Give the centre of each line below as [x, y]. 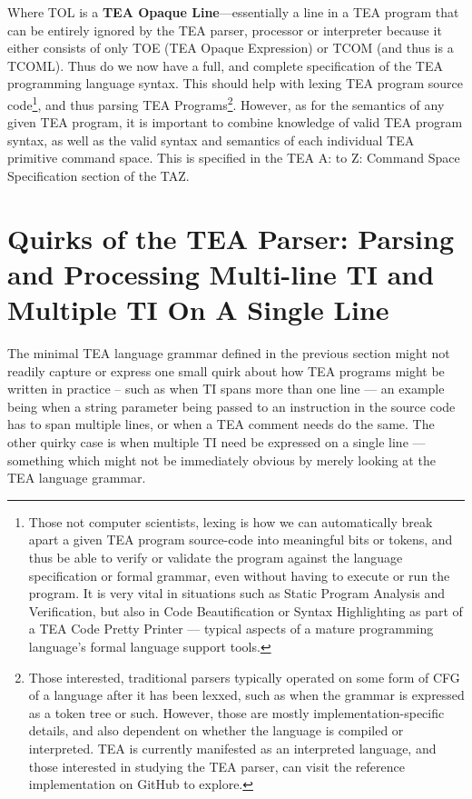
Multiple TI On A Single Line [198, 310]
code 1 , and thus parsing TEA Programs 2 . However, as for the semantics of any [226, 103]
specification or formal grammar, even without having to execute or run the [239, 575]
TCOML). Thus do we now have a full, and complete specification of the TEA [226, 65]
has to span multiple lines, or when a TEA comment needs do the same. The [221, 424]
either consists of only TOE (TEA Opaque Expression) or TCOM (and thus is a [231, 48]
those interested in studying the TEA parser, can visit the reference [216, 766]
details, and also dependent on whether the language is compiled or [216, 730]
